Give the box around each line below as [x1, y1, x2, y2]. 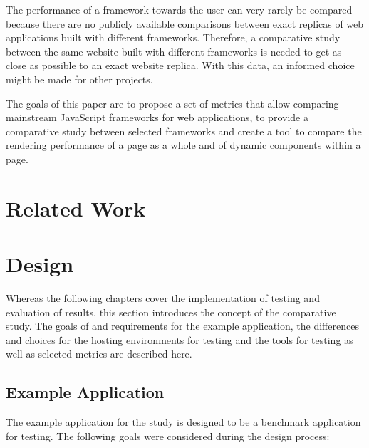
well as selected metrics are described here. [6, 346, 192, 361]
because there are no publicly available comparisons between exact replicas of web [6, 16, 364, 31]
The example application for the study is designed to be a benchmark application [6, 415, 361, 429]
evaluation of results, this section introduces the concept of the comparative [6, 304, 336, 319]
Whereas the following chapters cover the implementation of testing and [6, 291, 320, 306]
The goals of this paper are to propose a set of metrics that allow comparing [6, 95, 339, 110]
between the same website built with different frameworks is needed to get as [6, 43, 342, 58]
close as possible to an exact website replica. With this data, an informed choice [6, 58, 355, 73]
